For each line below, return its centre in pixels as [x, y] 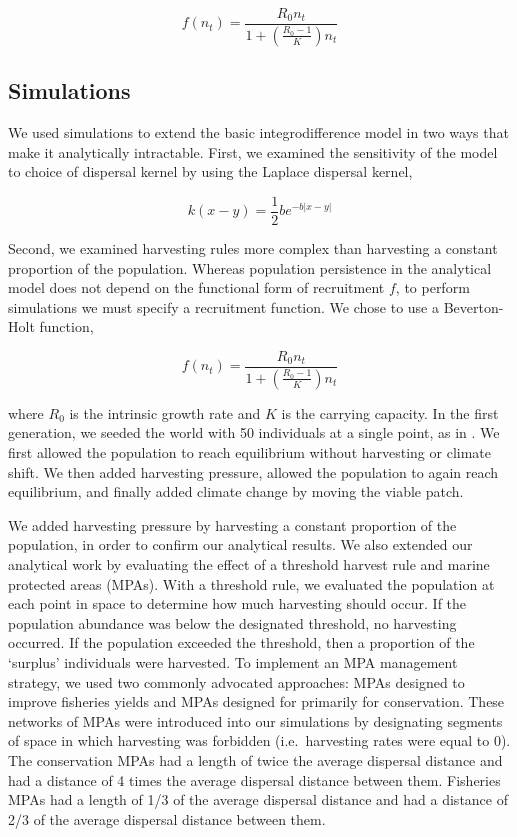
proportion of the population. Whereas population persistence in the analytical [250, 267]
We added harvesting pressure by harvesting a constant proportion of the [232, 524]
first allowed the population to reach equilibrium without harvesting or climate [249, 452]
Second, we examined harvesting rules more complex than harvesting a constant [253, 247]
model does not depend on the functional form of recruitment [196, 287]
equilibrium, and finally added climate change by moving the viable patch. [236, 491]
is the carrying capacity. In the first [390, 412]
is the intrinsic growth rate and [165, 412]
